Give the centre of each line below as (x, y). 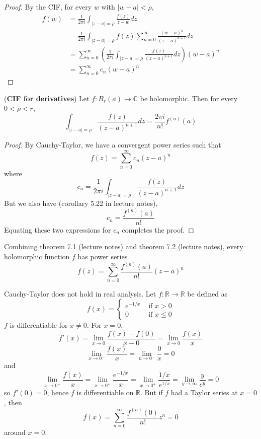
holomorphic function (37, 256)
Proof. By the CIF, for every (48, 7)
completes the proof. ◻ (158, 229)
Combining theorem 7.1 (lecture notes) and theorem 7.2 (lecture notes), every (124, 246)
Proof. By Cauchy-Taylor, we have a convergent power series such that (113, 145)
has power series (103, 256)
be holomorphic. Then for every (189, 98)
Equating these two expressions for (58, 229)
